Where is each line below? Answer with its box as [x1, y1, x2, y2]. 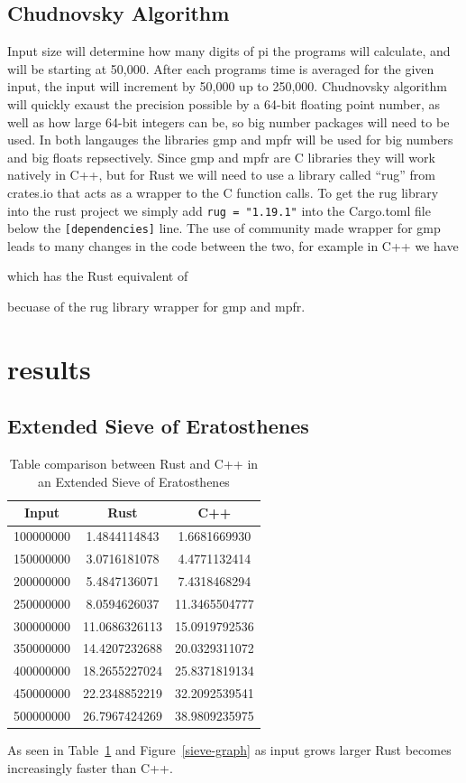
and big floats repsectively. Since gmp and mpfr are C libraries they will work [7, 147, 435, 166]
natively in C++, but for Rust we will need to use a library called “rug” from [7, 165, 435, 184]
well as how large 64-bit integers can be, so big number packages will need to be [7, 112, 450, 131]
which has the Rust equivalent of [7, 266, 188, 285]
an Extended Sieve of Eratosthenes [37, 471, 230, 490]
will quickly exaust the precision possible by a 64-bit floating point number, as [7, 94, 440, 113]
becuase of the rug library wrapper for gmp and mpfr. [7, 297, 306, 316]
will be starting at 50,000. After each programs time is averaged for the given [7, 59, 434, 78]
